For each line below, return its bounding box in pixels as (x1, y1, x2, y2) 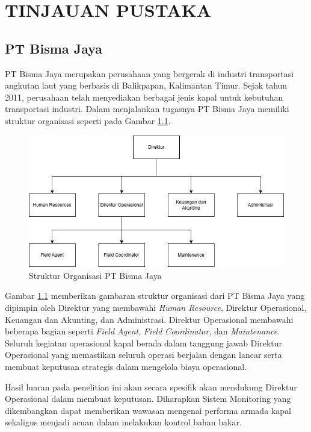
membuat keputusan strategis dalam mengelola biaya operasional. (5, 360, 247, 373)
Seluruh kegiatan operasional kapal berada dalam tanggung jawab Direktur (5, 336, 282, 349)
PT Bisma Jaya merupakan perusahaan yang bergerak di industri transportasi (5, 67, 294, 80)
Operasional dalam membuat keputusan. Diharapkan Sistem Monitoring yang (5, 392, 291, 405)
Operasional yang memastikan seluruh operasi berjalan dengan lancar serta (5, 348, 282, 361)
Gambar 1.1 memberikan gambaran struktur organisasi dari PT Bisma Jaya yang (5, 289, 305, 302)
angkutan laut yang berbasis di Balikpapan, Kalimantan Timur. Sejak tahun (5, 79, 288, 92)
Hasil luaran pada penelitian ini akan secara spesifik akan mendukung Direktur (5, 380, 297, 393)
